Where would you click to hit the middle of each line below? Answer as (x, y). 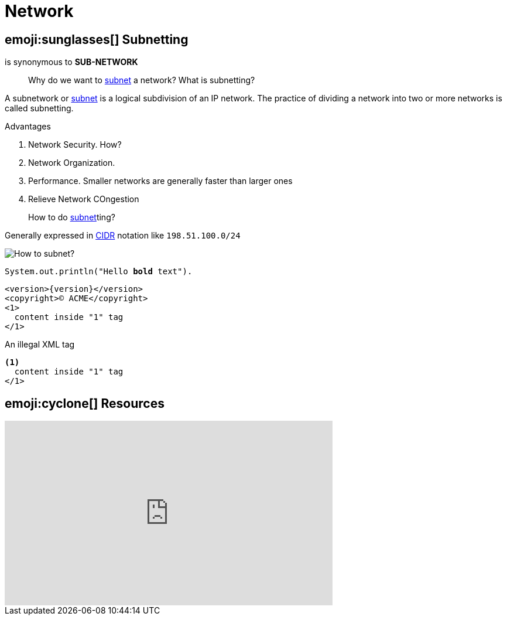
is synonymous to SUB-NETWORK (71, 62)
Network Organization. (72, 163)
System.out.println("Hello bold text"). (99, 272)
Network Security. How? (75, 145)
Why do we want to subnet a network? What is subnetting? (142, 80)
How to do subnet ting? (72, 217)
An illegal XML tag (40, 345)
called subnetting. (39, 108)
